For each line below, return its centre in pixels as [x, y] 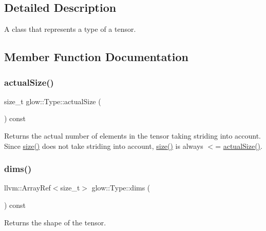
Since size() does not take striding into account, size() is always [104, 146]
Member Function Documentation [97, 57]
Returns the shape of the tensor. [55, 222]
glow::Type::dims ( [121, 188]
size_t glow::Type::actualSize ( [53, 101]
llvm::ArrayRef [27, 188]
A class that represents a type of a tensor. [70, 29]
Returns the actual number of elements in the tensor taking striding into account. [133, 135]
